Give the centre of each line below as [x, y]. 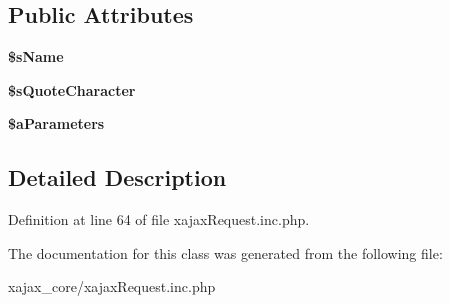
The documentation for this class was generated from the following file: [225, 252]
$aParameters [56, 123]
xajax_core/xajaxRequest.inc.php [112, 286]
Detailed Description [117, 177]
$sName [36, 56]
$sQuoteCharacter [72, 89]
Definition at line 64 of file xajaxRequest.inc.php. [159, 219]
